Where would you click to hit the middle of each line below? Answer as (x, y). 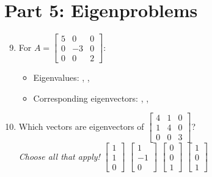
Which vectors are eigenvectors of (81, 126)
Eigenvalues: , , (61, 77)
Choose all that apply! (59, 156)
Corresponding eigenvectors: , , (91, 98)
